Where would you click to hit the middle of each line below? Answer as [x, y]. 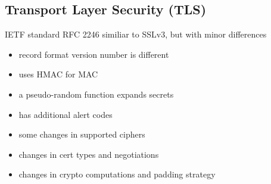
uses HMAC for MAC [58, 74]
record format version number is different [94, 54]
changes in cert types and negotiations [89, 154]
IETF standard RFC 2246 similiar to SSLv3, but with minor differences [136, 34]
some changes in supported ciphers [82, 134]
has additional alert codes [66, 114]
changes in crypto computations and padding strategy [117, 174]
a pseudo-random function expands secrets [96, 94]
